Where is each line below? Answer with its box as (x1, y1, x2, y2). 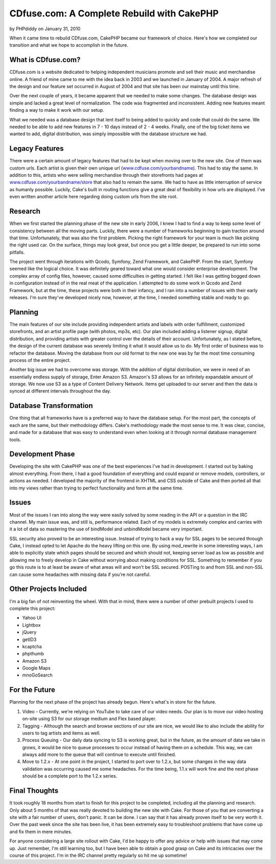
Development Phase (9, 450, 75, 459)
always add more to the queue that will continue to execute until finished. (22, 751, 176, 758)
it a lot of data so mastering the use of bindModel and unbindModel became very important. (9, 526, 203, 532)
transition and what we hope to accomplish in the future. (9, 42, 129, 48)
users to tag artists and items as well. (22, 730, 101, 736)
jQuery (22, 629, 37, 635)
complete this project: (9, 605, 56, 611)
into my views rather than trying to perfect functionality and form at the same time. (9, 485, 183, 491)
